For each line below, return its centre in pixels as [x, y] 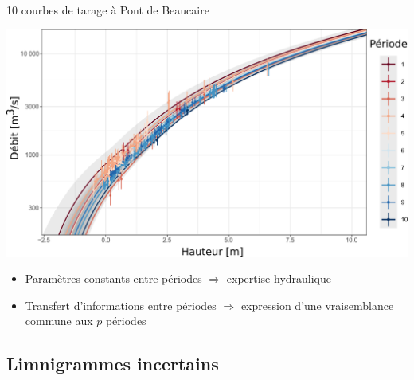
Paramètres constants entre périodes [113, 278]
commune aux [59, 321]
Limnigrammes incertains [113, 364]
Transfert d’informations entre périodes [121, 305]
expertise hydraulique [279, 278]
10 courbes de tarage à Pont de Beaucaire [108, 10]
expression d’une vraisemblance [317, 305]
